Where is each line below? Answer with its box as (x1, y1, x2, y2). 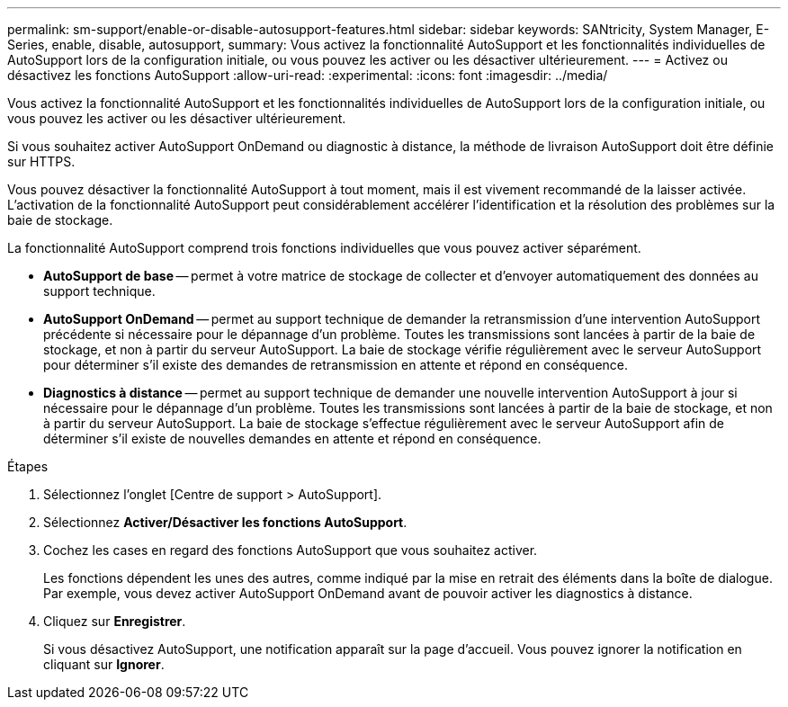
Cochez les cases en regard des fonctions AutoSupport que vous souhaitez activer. (43, 542, 538, 558)
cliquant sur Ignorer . (43, 657, 165, 672)
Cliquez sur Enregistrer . (43, 613, 186, 629)
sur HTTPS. (7, 154, 76, 169)
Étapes (7, 459, 49, 474)
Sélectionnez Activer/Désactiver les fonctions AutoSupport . (43, 515, 407, 530)
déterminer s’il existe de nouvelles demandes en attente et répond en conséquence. (43, 431, 542, 446)
